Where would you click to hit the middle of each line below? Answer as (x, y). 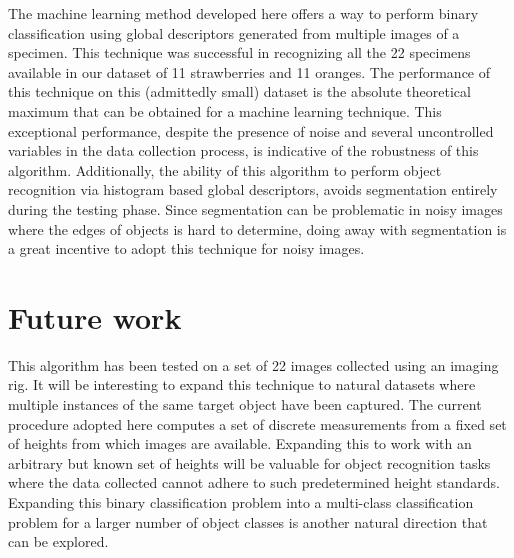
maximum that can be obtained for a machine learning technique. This (225, 110)
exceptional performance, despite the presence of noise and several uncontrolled (251, 130)
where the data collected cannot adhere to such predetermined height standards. (254, 482)
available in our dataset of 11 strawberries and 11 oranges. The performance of (249, 71)
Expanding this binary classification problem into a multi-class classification (241, 502)
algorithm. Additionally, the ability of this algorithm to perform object (225, 169)
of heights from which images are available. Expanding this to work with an (240, 443)
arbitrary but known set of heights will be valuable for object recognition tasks (249, 462)
